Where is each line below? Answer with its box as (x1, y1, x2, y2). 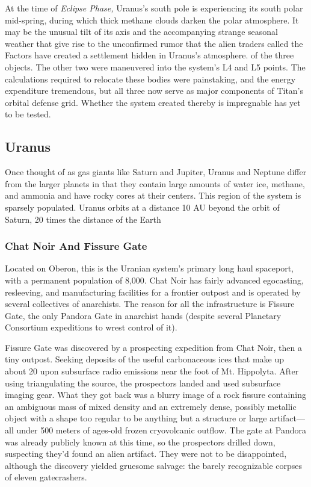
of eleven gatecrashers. (5, 471, 87, 483)
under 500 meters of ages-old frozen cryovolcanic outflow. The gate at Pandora (16, 424, 307, 436)
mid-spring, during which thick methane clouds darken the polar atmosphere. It (5, 13, 299, 26)
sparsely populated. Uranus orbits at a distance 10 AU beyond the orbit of (5, 200, 280, 213)
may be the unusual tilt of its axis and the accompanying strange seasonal (5, 25, 278, 38)
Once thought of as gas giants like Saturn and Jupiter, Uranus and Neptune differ (5, 166, 307, 178)
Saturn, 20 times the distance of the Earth (5, 212, 161, 225)
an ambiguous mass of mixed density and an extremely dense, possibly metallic (5, 400, 297, 412)
